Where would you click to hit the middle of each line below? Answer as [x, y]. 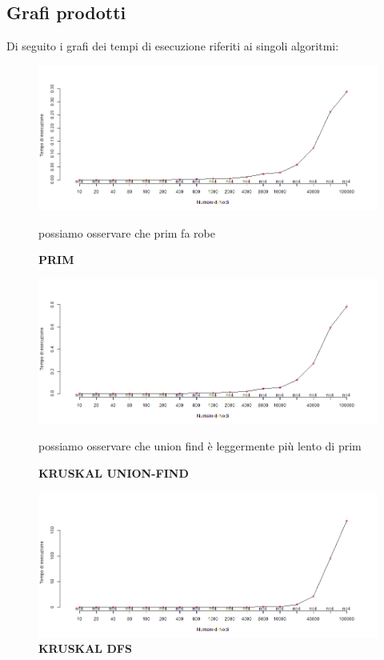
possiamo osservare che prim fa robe [127, 232]
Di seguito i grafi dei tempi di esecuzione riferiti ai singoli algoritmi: [173, 46]
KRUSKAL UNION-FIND [114, 473]
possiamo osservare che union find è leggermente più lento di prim [200, 446]
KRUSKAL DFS [85, 648]
